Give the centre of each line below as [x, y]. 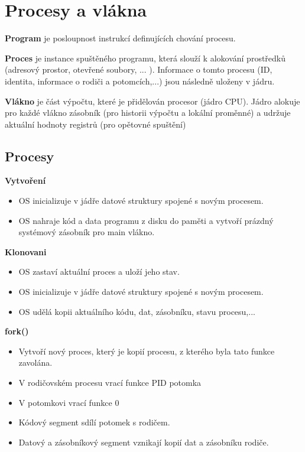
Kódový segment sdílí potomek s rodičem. [94, 422]
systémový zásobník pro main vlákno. [87, 232]
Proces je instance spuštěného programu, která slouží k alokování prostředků [145, 58]
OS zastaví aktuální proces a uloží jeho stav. [99, 271]
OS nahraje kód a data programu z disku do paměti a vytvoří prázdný [146, 220]
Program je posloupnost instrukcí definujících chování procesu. [120, 38]
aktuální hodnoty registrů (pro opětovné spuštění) [95, 124]
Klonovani [26, 251]
